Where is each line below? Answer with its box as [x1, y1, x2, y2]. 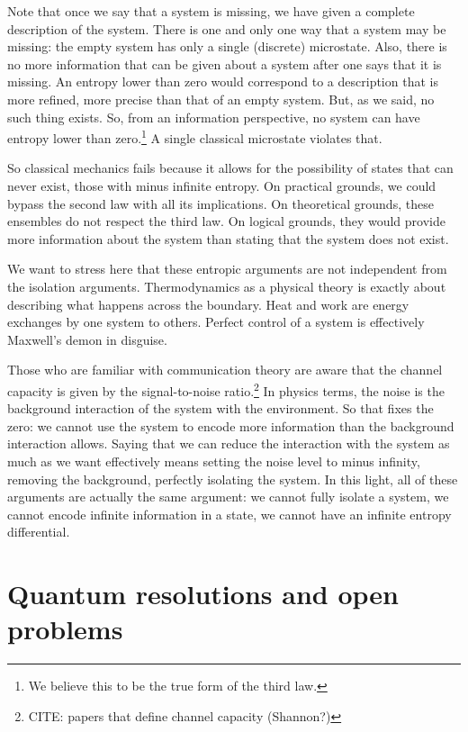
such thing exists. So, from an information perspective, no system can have [7, 107, 420, 126]
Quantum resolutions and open [7, 575, 399, 612]
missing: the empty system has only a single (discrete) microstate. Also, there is [7, 37, 447, 56]
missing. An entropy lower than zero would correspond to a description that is [7, 72, 438, 91]
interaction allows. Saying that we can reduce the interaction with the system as [7, 434, 450, 453]
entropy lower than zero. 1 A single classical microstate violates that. [7, 126, 382, 147]
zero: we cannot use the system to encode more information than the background [7, 416, 454, 435]
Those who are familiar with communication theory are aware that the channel [7, 360, 443, 379]
